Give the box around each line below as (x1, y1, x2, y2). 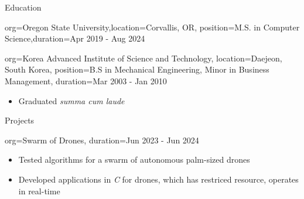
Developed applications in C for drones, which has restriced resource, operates (18, 173, 299, 185)
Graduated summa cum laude (18, 94, 125, 107)
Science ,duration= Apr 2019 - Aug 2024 (5, 32, 145, 44)
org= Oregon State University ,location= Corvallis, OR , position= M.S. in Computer (5, 20, 300, 33)
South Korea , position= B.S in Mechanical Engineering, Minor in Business (5, 63, 269, 76)
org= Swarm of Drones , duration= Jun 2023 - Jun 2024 (5, 133, 199, 146)
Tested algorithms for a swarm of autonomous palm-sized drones (18, 153, 250, 166)
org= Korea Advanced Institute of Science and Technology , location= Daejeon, (5, 52, 282, 64)
